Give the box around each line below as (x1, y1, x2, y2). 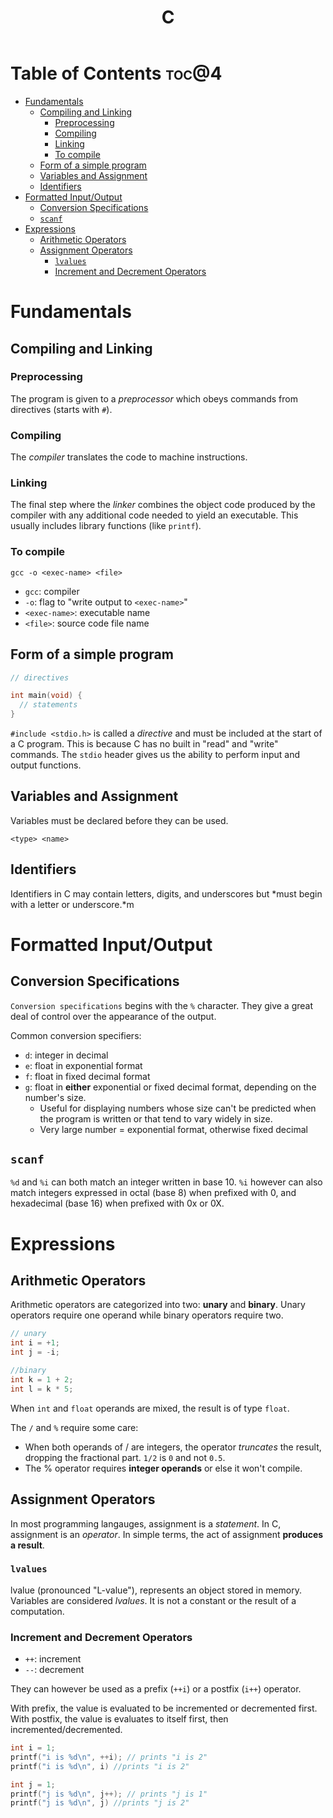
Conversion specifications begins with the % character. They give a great (10, 999, 314, 1011)
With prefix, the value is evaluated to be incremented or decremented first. (10, 1702, 318, 1715)
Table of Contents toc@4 (10, 62, 223, 85)
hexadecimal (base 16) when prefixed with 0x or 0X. (10, 1197, 225, 1210)
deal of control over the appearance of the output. (10, 1010, 217, 1022)
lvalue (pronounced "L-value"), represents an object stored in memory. (10, 1584, 303, 1596)
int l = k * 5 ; (10, 1384, 74, 1394)
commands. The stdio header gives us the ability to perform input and (10, 749, 301, 761)
